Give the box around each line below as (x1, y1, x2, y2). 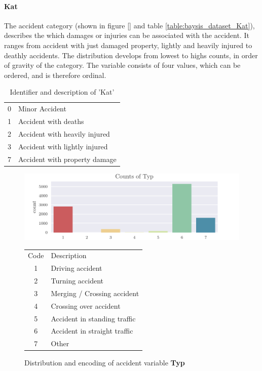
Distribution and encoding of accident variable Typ (24, 357, 185, 368)
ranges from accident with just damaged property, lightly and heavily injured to (4, 39, 252, 50)
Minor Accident (18, 103, 66, 114)
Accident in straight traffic (51, 325, 133, 336)
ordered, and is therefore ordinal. (4, 69, 106, 80)
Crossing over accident (51, 300, 121, 311)
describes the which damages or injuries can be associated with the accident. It (4, 30, 249, 40)
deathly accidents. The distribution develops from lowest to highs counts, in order (4, 50, 258, 60)
